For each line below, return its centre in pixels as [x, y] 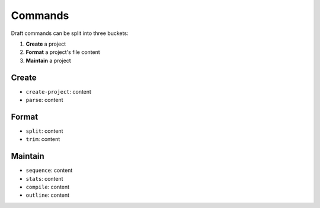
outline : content [48, 195]
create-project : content [59, 91]
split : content [44, 131]
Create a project [46, 44]
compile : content [48, 187]
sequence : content [49, 170]
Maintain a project [48, 60]
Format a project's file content [63, 52]
